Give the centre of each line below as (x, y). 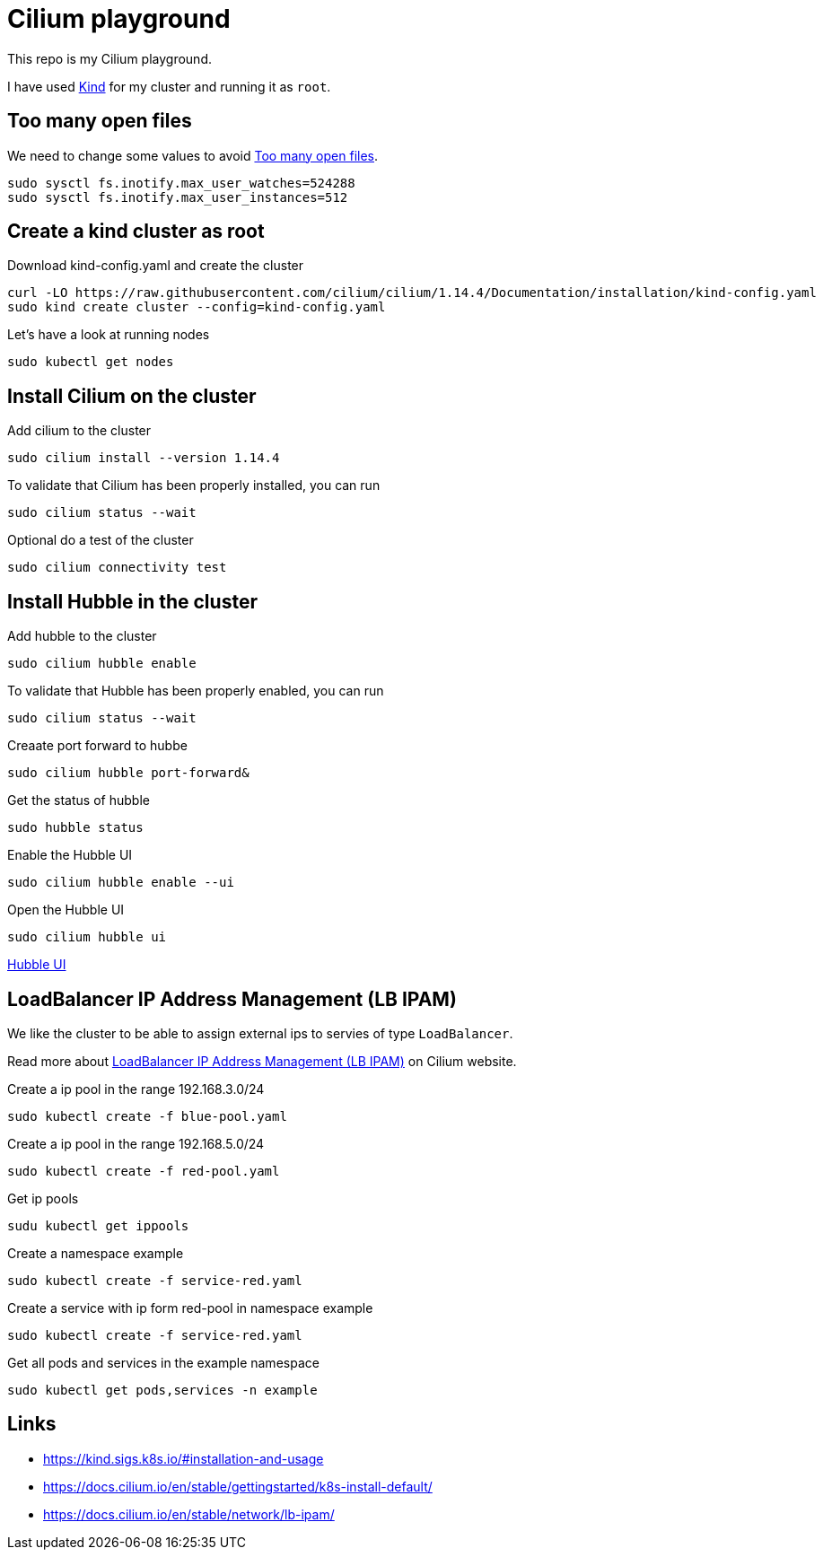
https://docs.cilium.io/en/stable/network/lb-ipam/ (189, 1514)
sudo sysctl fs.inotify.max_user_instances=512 (178, 197)
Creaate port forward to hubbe (97, 746)
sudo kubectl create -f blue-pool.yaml (147, 1116)
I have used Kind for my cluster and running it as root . (169, 86)
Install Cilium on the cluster (132, 396)
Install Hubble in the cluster (132, 601)
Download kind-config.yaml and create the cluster (156, 266)
